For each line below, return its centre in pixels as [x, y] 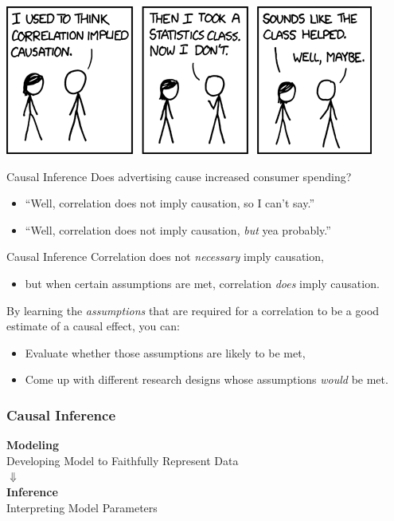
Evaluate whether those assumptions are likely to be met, [165, 352]
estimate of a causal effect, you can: [93, 326]
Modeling [33, 445]
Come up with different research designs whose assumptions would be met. [207, 379]
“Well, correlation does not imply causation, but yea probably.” [178, 229]
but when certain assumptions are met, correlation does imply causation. [202, 283]
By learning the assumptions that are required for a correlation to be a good [193, 310]
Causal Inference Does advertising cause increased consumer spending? [179, 176]
